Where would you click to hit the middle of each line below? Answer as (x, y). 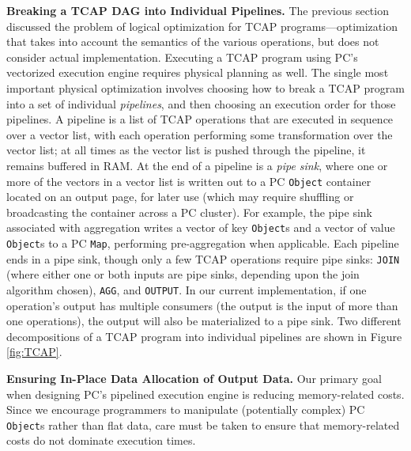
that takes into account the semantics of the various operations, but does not (193, 42)
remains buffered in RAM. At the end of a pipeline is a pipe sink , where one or (197, 165)
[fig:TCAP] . (34, 352)
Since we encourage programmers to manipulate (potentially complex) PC (186, 409)
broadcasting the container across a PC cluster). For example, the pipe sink (189, 212)
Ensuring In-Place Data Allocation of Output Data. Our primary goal (194, 378)
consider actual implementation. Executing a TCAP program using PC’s (182, 57)
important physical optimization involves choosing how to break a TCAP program (205, 87)
